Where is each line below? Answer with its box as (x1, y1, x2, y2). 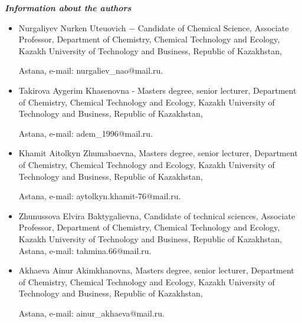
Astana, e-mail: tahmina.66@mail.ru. (18, 244, 152, 256)
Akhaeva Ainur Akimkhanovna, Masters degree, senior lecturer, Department (18, 264, 294, 276)
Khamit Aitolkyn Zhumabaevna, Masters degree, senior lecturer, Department (18, 147, 298, 159)
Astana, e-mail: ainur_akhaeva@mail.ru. (18, 306, 165, 319)
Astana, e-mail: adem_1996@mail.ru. (18, 127, 153, 139)
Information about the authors (5, 2, 132, 14)
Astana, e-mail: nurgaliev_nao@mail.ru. (18, 64, 163, 77)
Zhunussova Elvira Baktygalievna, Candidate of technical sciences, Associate (18, 209, 296, 222)
